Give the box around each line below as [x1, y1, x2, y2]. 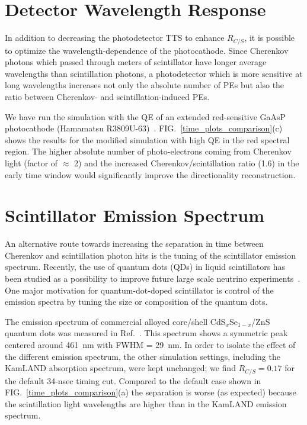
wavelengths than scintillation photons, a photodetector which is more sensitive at [5, 67, 303, 79]
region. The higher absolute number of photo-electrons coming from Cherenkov [5, 145, 292, 157]
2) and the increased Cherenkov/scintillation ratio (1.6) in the [74, 156, 299, 169]
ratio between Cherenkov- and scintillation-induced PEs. [5, 90, 210, 102]
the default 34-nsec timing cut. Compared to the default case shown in [5, 374, 261, 387]
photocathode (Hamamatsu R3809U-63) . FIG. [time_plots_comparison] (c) [5, 122, 283, 134]
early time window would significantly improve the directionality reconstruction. [5, 168, 296, 181]
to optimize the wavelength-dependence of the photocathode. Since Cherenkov [5, 44, 289, 56]
